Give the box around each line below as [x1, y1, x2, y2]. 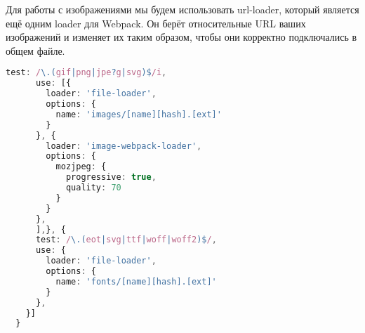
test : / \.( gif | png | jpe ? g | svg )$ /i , [6, 67, 167, 78]
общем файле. [6, 43, 65, 58]
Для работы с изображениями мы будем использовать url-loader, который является [6, 2, 359, 16]
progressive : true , [65, 172, 157, 183]
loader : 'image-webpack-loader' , [46, 141, 202, 151]
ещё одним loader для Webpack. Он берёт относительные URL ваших [6, 15, 306, 30]
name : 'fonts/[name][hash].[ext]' [55, 276, 217, 287]
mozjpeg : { [55, 162, 107, 172]
